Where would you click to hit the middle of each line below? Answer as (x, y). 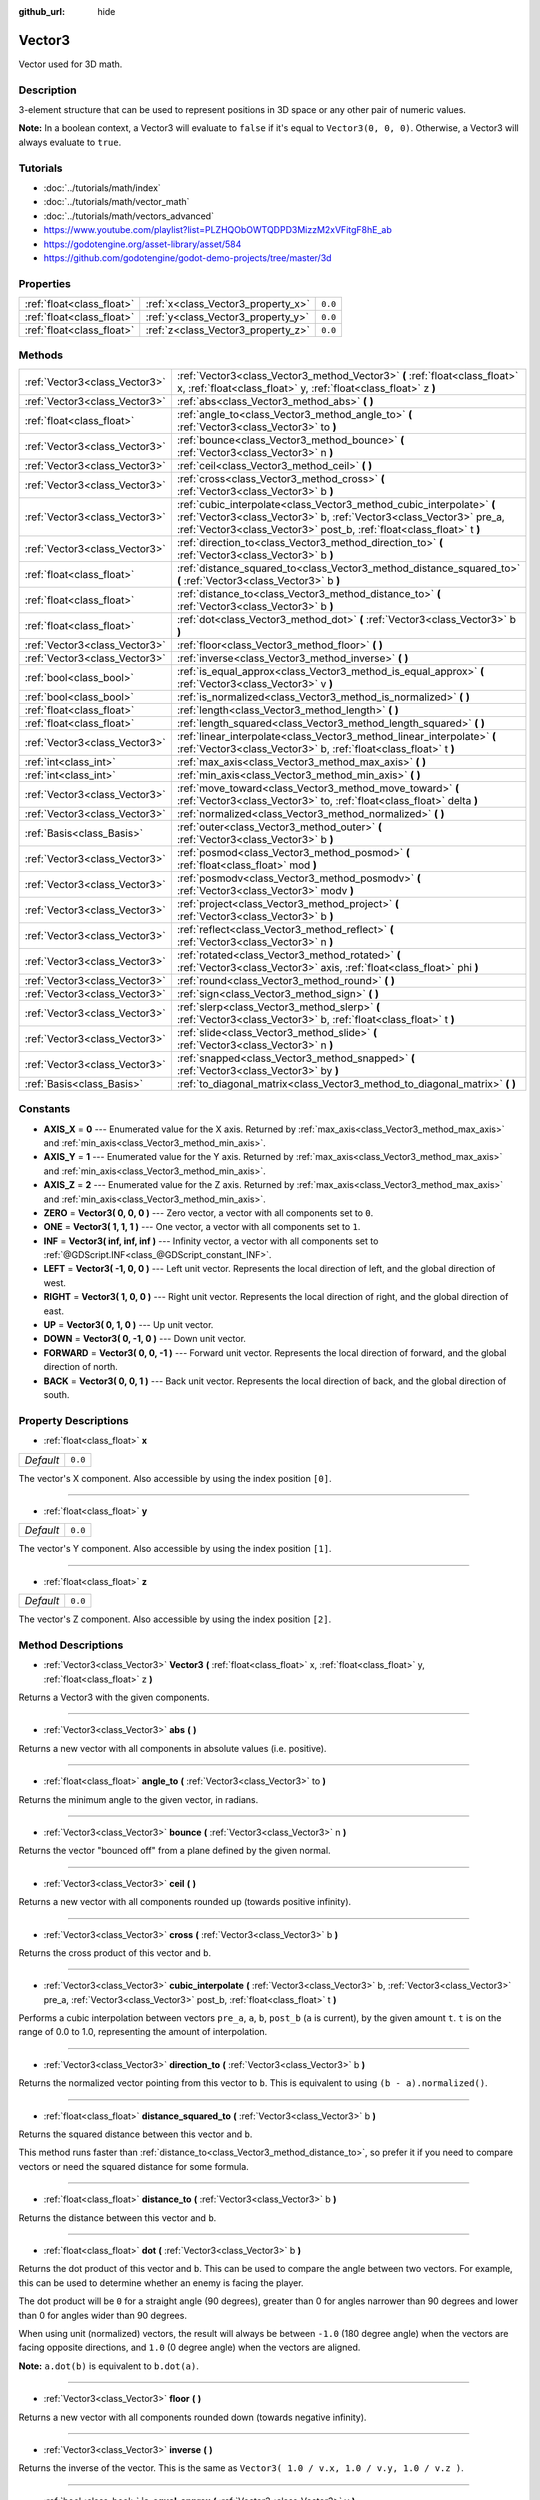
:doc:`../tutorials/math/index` (102, 187)
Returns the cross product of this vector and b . (115, 1952)
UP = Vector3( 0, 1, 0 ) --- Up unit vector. (128, 1325)
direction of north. (81, 1367)
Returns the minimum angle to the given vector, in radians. (138, 1799)
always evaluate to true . (70, 142)
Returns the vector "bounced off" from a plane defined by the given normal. (174, 1851)
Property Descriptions (73, 1420)
